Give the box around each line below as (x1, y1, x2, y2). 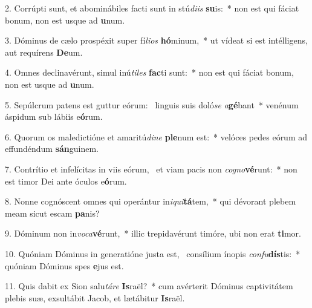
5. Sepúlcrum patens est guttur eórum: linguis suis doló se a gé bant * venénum (5, 98, 299, 111)
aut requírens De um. (5, 45, 83, 58)
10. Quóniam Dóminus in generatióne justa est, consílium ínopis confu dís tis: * (5, 247, 301, 260)
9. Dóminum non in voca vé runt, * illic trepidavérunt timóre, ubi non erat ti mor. (5, 227, 301, 240)
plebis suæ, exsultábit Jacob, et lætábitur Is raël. (5, 291, 185, 304)
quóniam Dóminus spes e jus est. (5, 259, 124, 272)
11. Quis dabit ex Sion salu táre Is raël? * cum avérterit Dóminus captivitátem (5, 280, 293, 292)
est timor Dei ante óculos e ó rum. (5, 174, 127, 187)
